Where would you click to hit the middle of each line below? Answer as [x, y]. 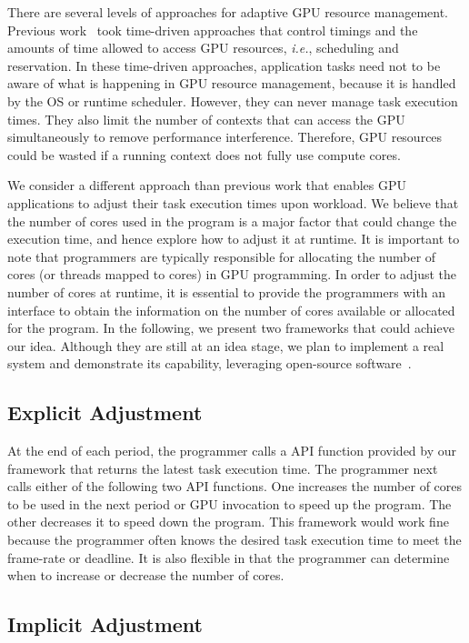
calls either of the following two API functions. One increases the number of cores [235, 486]
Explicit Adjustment [105, 412]
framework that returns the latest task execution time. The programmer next [223, 468]
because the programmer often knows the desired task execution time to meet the [234, 540]
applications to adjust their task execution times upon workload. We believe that [233, 202]
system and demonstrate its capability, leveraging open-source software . [210, 363]
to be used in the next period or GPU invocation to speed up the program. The [230, 503]
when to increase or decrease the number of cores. [146, 575]
